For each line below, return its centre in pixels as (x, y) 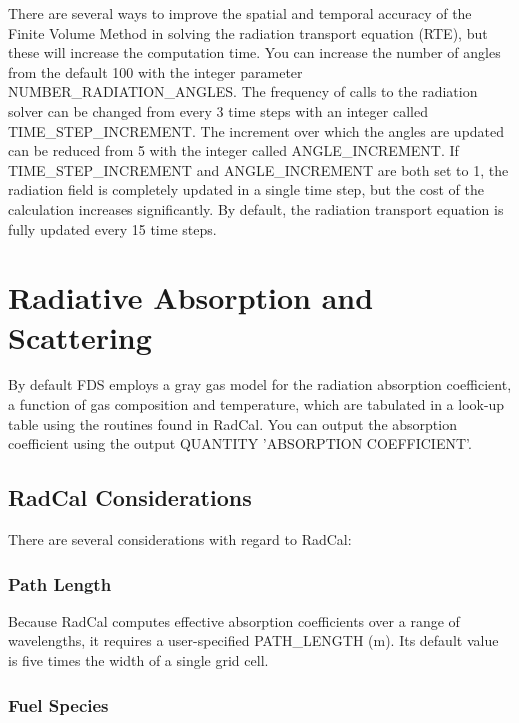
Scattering (80, 336)
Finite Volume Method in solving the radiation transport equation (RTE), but (248, 32)
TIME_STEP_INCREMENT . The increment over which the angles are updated (256, 130)
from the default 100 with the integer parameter (155, 71)
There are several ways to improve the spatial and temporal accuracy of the (240, 13)
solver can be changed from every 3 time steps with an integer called (218, 110)
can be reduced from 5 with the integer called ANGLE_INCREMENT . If (233, 150)
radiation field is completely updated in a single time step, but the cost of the (246, 189)
